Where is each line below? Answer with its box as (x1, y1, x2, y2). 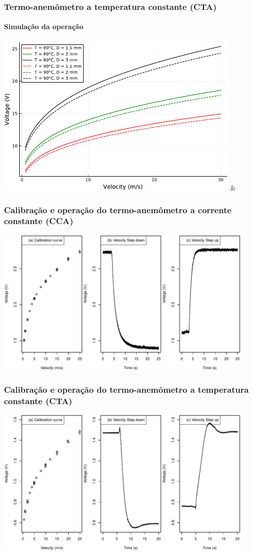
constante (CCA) (4, 215, 74, 227)
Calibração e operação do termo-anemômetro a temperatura (4, 383, 249, 395)
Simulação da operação (4, 21, 84, 32)
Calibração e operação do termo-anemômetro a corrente (4, 203, 232, 216)
